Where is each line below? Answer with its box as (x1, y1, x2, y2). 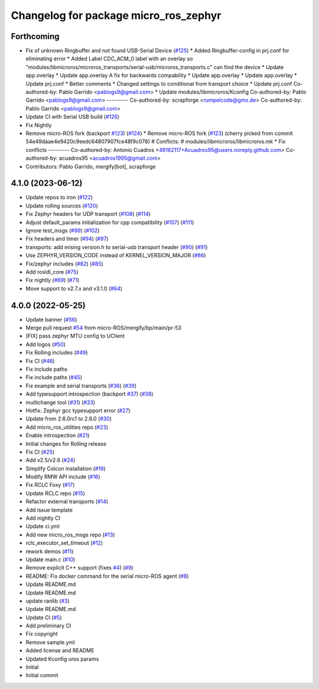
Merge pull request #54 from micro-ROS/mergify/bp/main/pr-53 (25, 324, 181, 331)
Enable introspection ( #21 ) (25, 432, 90, 439)
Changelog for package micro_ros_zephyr (11, 9, 222, 22)
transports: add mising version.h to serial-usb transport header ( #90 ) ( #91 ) (25, 243, 208, 251)
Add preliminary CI (25, 622, 71, 629)
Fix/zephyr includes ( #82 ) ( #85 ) (25, 260, 103, 267)
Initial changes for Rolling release (25, 440, 106, 447)
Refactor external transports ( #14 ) (25, 498, 109, 505)
